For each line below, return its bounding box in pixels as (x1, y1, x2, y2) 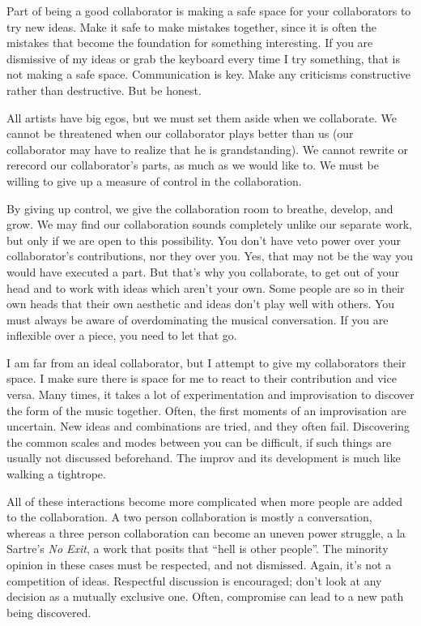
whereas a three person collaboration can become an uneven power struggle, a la (6, 524, 406, 541)
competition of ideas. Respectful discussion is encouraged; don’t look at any (6, 572, 382, 589)
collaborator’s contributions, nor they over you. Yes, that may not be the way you (6, 247, 414, 264)
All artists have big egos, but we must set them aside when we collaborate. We (6, 109, 397, 126)
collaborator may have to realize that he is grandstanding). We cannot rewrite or (6, 140, 408, 157)
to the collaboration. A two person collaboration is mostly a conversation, (6, 508, 372, 525)
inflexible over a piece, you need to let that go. (6, 327, 237, 344)
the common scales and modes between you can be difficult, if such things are (6, 433, 392, 450)
